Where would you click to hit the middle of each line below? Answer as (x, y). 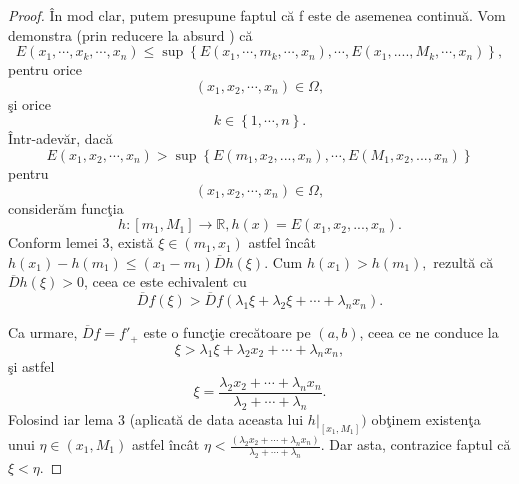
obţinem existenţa (426, 418)
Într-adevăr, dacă (60, 138)
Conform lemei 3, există (81, 242)
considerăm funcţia (66, 207)
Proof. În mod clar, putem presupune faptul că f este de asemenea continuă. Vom (257, 15)
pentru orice (45, 69)
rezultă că (463, 261)
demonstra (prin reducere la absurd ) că (130, 34)
